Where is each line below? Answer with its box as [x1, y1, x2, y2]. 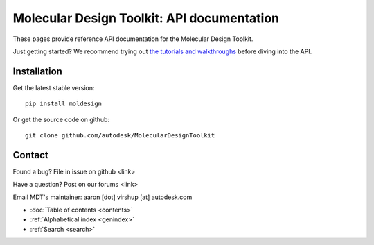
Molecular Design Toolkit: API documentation [12, 10, 280, 26]
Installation [12, 65, 62, 77]
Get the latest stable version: [12, 83, 95, 92]
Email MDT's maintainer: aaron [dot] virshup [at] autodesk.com [12, 193, 193, 201]
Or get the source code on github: [12, 115, 110, 124]
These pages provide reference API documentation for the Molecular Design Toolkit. [12, 35, 253, 43]
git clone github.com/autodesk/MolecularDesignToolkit [25, 132, 215, 140]
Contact [12, 149, 48, 161]
